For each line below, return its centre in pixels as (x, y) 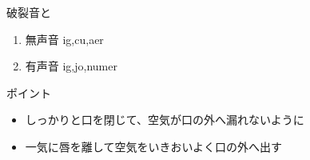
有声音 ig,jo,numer (71, 66)
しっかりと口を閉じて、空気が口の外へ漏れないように (165, 120)
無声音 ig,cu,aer (64, 39)
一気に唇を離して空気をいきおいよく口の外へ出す (154, 146)
